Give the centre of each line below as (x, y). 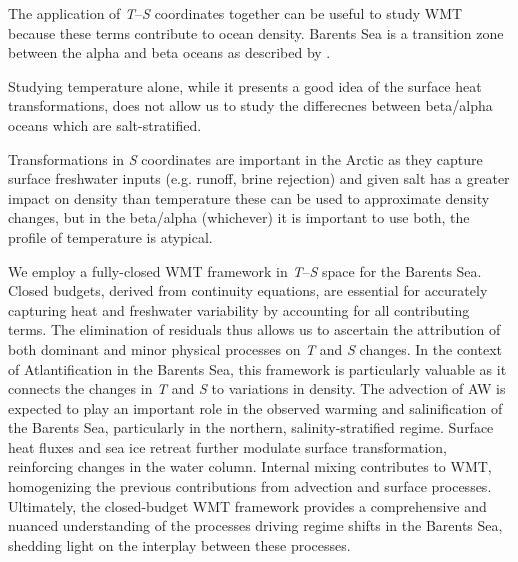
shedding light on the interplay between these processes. (179, 544)
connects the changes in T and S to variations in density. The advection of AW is (257, 388)
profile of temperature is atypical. (110, 236)
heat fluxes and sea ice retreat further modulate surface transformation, (227, 446)
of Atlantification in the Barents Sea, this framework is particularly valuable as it (257, 368)
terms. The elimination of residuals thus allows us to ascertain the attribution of (254, 329)
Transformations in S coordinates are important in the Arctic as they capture (245, 158)
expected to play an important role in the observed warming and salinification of (255, 407)
